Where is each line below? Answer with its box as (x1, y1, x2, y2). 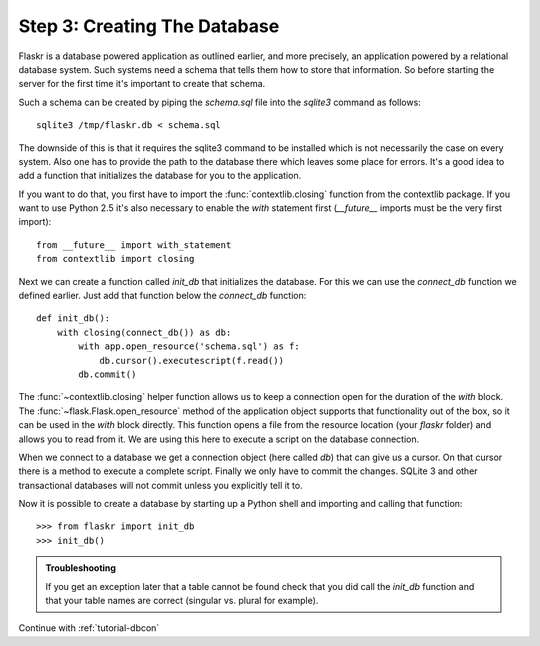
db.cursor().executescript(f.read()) (99, 355, 285, 366)
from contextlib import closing (36, 253, 195, 265)
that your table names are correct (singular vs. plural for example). (45, 595, 319, 607)
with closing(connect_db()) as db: (56, 326, 232, 338)
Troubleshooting (45, 562, 117, 574)
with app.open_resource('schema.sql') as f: (78, 341, 300, 352)
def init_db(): (36, 313, 111, 324)
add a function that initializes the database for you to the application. (18, 170, 302, 182)
